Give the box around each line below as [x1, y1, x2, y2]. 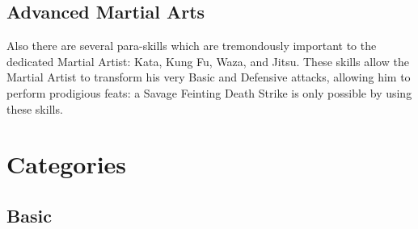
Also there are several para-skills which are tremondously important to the [6, 37, 377, 54]
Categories [6, 148, 127, 181]
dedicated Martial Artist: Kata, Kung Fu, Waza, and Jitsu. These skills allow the [6, 52, 409, 69]
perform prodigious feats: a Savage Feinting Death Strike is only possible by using [6, 84, 412, 101]
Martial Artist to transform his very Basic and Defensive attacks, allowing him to [6, 69, 411, 85]
